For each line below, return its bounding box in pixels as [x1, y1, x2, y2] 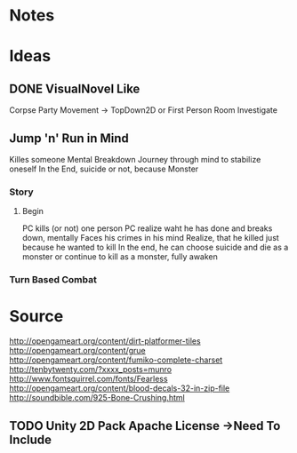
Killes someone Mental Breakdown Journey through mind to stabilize [9, 155, 261, 164]
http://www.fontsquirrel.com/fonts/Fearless [9, 374, 168, 385]
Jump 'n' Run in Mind [9, 131, 129, 146]
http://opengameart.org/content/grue [9, 346, 147, 356]
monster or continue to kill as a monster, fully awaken [21, 251, 218, 262]
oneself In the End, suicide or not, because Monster [9, 163, 199, 174]
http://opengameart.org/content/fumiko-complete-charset [9, 354, 223, 365]
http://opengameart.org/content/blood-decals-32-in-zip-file [9, 383, 230, 393]
